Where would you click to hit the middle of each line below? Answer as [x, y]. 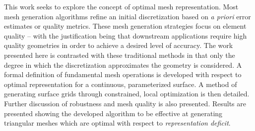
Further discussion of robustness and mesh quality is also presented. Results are [125, 103]
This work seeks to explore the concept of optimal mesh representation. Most [121, 6]
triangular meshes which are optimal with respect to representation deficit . [117, 123]
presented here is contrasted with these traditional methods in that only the [120, 55]
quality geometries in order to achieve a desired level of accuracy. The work [119, 45]
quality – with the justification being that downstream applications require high [126, 35]
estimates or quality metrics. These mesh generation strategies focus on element [125, 26]
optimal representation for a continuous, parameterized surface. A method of [121, 84]
